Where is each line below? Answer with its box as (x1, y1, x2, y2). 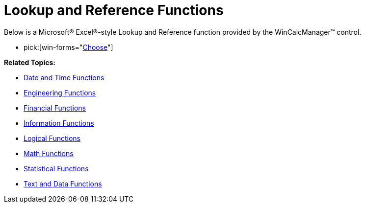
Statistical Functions (24, 164, 89, 173)
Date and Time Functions (24, 73, 104, 82)
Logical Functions (24, 134, 80, 142)
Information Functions (24, 118, 94, 127)
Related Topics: (4, 58, 55, 67)
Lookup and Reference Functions (4, 2, 224, 19)
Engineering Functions (24, 88, 96, 97)
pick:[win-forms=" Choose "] (24, 43, 113, 51)
